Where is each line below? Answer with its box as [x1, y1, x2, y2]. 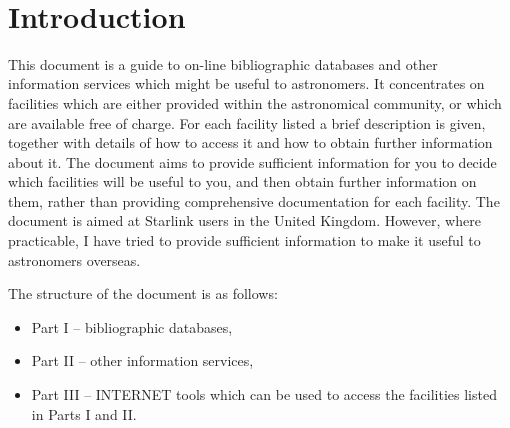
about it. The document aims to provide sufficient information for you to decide [8, 151, 497, 172]
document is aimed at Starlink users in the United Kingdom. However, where [8, 210, 481, 231]
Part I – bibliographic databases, [31, 316, 233, 337]
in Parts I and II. [31, 403, 137, 424]
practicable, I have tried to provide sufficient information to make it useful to [8, 230, 481, 251]
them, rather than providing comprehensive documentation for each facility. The [8, 190, 500, 211]
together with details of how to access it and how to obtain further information [8, 132, 493, 153]
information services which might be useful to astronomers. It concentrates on [8, 73, 485, 94]
